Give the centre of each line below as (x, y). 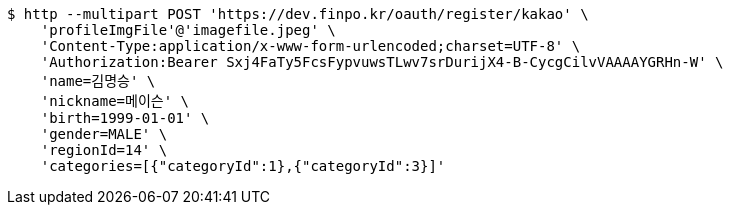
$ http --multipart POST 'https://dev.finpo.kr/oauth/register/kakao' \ (298, 14)
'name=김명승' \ (98, 81)
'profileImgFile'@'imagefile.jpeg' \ (188, 30)
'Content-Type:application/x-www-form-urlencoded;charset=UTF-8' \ (310, 46)
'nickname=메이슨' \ (114, 101)
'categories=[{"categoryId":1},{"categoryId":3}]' (243, 166)
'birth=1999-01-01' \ (125, 118)
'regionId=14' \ (104, 150)
